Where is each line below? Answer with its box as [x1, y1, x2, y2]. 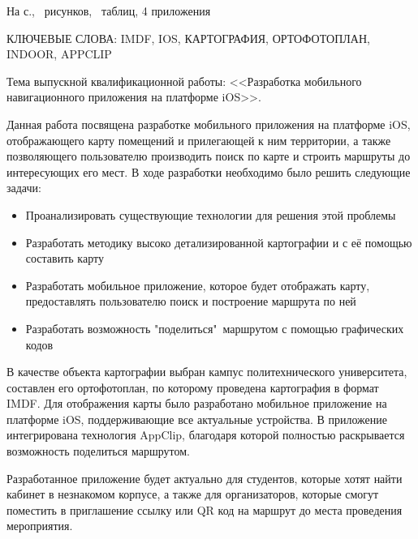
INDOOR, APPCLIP [6, 45, 112, 62]
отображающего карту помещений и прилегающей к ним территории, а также [6, 131, 391, 148]
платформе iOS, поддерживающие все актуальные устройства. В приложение [6, 410, 388, 427]
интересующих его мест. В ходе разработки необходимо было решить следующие [6, 163, 411, 180]
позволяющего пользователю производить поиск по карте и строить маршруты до [6, 148, 411, 165]
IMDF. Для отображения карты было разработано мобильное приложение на [6, 395, 387, 412]
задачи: [6, 179, 41, 196]
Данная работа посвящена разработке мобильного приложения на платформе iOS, [6, 115, 411, 132]
